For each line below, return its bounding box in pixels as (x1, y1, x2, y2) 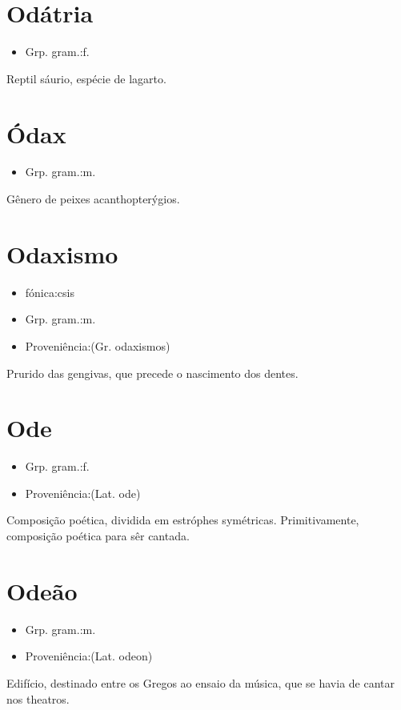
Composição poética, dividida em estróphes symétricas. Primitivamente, (6, 511, 359, 528)
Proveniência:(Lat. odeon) (25, 648, 153, 664)
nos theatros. (6, 690, 70, 707)
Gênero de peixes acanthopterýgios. (6, 191, 180, 207)
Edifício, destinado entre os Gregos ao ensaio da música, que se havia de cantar (6, 674, 395, 691)
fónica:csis (25, 283, 75, 300)
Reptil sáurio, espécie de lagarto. (6, 70, 166, 86)
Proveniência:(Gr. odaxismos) (25, 337, 170, 354)
